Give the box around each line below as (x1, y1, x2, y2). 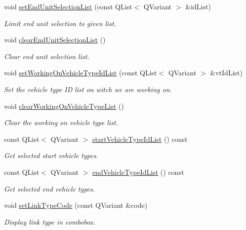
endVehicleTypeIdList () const (92, 166, 184, 177)
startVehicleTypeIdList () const (92, 133, 188, 144)
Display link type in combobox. (4, 216, 95, 227)
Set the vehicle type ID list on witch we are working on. (4, 84, 172, 94)
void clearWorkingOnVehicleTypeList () (4, 100, 124, 111)
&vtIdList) (210, 67, 243, 78)
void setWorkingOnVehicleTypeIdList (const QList (4, 67, 157, 78)
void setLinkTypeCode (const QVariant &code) (4, 200, 148, 210)
